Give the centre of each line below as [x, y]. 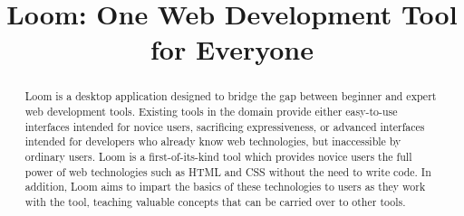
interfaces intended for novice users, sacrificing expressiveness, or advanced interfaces [225, 126]
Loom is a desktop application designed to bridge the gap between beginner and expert [231, 96]
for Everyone [232, 49]
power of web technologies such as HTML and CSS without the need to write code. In [228, 171]
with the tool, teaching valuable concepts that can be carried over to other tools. [215, 201]
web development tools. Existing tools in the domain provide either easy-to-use [211, 112]
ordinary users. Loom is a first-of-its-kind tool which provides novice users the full [218, 156]
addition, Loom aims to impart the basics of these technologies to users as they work [225, 187]
